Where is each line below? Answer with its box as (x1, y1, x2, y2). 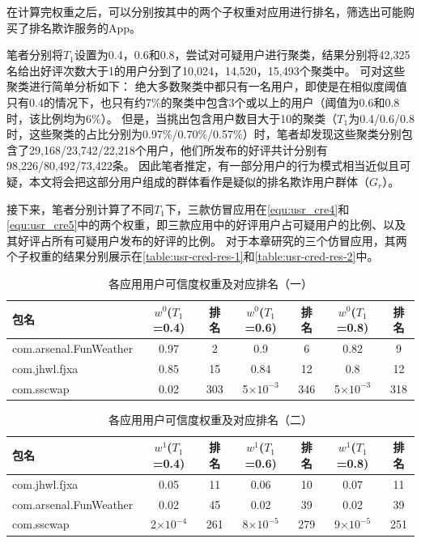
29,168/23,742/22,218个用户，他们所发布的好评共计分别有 (28, 141, 328, 158)
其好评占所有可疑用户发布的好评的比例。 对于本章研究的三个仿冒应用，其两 (6, 231, 407, 248)
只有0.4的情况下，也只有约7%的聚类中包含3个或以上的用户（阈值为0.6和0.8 (6, 93, 400, 110)
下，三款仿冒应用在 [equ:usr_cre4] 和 (164, 200, 350, 217)
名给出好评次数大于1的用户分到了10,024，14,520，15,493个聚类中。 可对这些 (6, 62, 406, 78)
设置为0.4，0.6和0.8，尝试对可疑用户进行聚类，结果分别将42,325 (74, 46, 410, 63)
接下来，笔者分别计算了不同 (6, 200, 154, 217)
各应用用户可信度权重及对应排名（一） (108, 274, 313, 291)
